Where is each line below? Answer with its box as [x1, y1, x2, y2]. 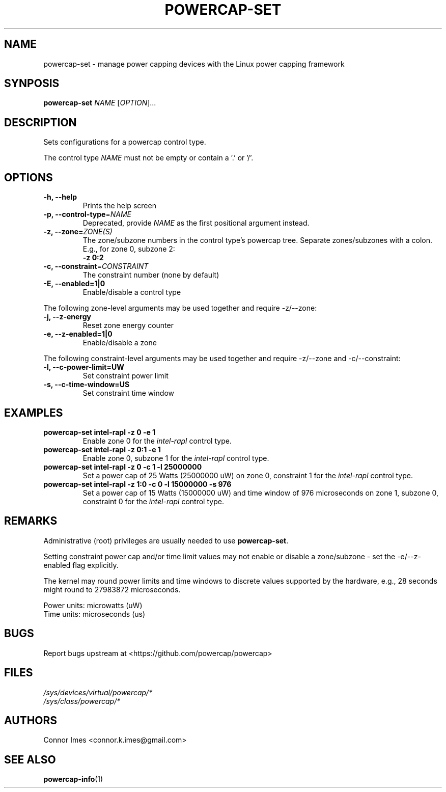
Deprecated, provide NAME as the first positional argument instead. [82, 219, 310, 228]
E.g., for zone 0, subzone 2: [82, 244, 175, 254]
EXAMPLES [4, 406, 63, 419]
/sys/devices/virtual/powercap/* [43, 688, 153, 697]
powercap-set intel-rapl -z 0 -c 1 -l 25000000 [43, 462, 202, 471]
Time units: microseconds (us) [43, 609, 146, 618]
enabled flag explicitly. [43, 560, 119, 569]
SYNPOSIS [4, 77, 60, 90]
